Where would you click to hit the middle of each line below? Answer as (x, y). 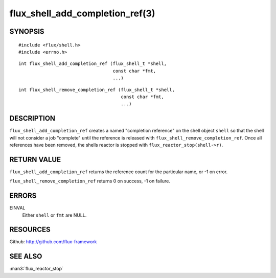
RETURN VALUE (35, 159)
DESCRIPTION (32, 118)
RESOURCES (30, 230)
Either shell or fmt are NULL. (54, 215)
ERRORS (23, 196)
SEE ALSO (26, 256)
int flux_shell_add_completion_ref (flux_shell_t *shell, (93, 64)
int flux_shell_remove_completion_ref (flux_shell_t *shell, (97, 90)
